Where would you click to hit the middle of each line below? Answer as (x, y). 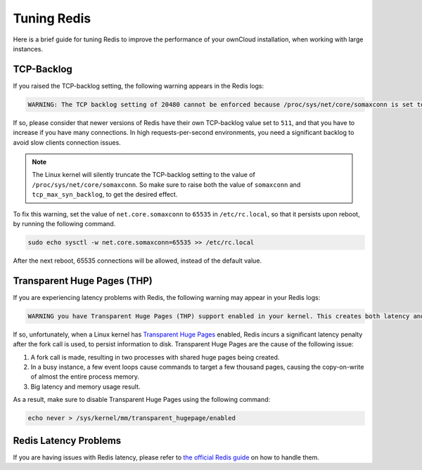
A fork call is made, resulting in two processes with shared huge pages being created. (155, 357)
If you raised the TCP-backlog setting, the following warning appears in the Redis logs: (139, 86)
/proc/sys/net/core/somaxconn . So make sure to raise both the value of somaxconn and (166, 184)
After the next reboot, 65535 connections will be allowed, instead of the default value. (138, 261)
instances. (28, 48)
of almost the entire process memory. (85, 377)
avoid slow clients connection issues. (67, 142)
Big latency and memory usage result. (85, 386)
